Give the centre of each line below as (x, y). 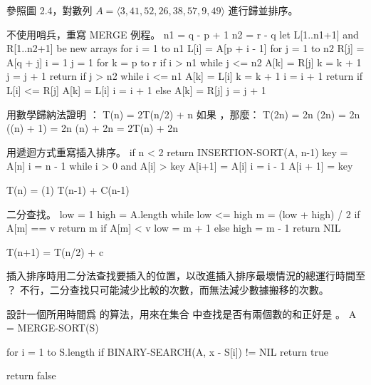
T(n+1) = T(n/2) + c (55, 251)
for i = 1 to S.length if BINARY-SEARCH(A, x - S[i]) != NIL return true (167, 351)
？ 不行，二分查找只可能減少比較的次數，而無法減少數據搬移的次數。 (168, 289)
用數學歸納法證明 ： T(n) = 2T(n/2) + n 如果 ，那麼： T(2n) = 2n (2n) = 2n (183, 114)
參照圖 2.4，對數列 (49, 10)
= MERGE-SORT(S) (53, 328)
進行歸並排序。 (263, 10)
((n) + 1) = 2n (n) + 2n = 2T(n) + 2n (93, 128)
